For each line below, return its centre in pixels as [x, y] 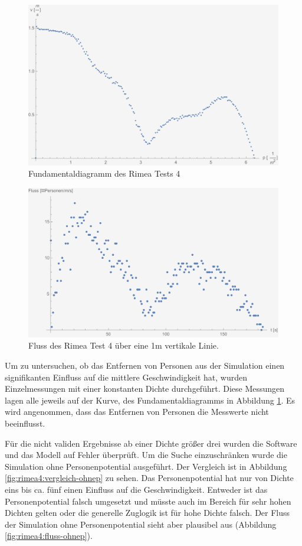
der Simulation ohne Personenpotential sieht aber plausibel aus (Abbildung [141, 524]
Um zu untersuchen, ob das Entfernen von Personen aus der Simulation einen [145, 365]
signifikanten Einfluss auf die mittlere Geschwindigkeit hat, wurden [126, 377]
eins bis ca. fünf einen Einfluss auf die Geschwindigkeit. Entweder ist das [136, 489]
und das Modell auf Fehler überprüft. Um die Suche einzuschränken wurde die [146, 455]
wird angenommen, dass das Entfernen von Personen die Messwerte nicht [137, 412]
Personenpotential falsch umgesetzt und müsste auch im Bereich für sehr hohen [148, 501]
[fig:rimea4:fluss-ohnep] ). [49, 536]
